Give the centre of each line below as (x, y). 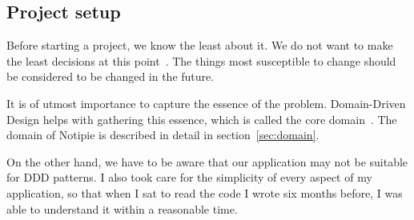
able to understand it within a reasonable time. (122, 208)
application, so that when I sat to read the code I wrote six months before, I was (205, 192)
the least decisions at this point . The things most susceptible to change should (201, 60)
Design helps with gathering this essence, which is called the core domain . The (202, 119)
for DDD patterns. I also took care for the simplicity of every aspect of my (189, 177)
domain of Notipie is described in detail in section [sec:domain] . (163, 135)
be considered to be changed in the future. (111, 76)
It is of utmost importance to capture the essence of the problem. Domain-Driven (206, 103)
